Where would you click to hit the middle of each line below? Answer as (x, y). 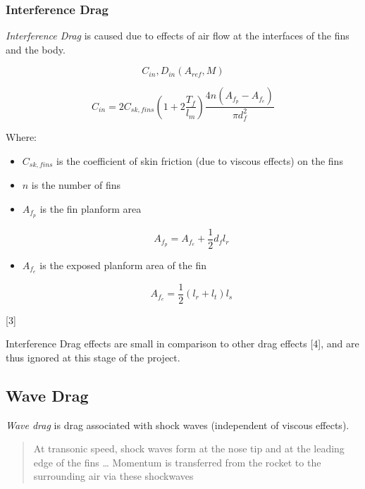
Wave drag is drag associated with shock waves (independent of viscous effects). (178, 425)
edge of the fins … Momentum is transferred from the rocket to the (177, 462)
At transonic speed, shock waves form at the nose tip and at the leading (189, 448)
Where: (21, 137)
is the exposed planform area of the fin (123, 265)
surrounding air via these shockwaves (113, 476)
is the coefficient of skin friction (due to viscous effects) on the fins (200, 160)
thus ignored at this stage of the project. (93, 357)
